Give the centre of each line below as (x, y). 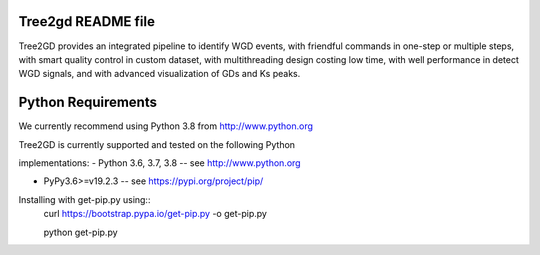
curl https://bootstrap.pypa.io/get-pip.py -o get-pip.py (155, 214)
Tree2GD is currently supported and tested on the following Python (156, 144)
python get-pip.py (81, 232)
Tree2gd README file (86, 21)
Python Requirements (87, 102)
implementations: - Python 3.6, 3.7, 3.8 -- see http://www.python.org (159, 162)
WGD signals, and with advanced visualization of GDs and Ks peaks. (159, 74)
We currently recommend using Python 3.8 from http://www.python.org (166, 126)
